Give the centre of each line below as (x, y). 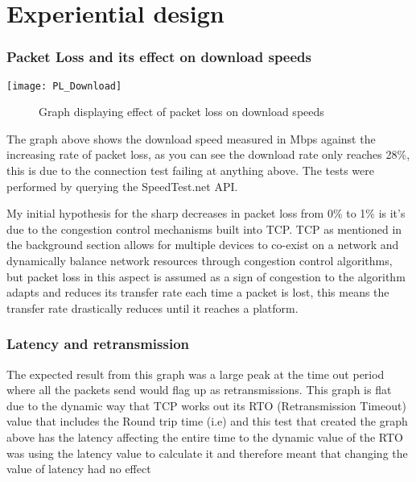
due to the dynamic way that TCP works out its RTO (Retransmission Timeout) (206, 405)
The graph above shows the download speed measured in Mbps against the (191, 138)
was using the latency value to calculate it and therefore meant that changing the (207, 453)
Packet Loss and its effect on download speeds (159, 57)
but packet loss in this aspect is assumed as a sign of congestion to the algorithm (206, 276)
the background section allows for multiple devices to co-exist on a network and (203, 245)
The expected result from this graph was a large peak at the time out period (196, 374)
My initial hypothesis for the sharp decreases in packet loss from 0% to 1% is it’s (206, 213)
